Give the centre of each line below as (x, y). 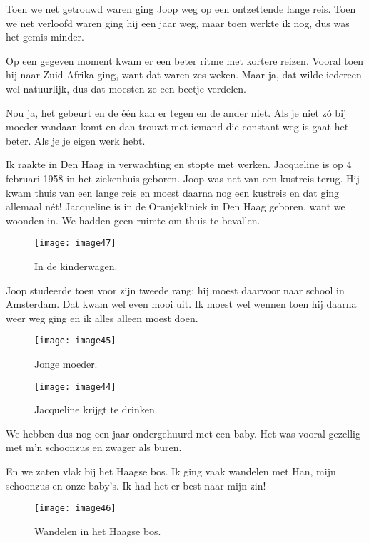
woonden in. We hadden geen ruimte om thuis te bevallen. (133, 220)
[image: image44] (75, 387)
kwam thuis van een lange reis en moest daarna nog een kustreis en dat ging (173, 192)
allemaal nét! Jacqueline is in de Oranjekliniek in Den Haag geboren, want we (176, 206)
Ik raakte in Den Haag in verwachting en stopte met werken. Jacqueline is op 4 (179, 164)
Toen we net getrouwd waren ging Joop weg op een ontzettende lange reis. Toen (181, 9)
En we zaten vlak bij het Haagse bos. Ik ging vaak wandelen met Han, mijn (171, 471)
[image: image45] (75, 341)
